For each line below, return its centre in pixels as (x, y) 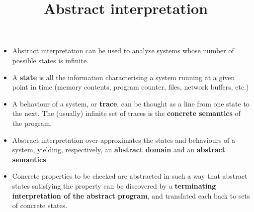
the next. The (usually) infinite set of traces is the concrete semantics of (126, 113)
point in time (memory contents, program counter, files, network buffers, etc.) (130, 87)
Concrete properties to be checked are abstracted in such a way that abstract (130, 176)
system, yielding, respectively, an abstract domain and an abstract (119, 150)
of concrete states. (40, 205)
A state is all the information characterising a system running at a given (124, 77)
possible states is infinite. (50, 60)
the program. (32, 123)
